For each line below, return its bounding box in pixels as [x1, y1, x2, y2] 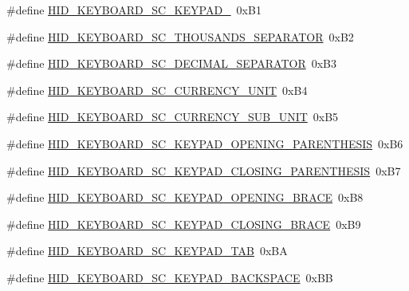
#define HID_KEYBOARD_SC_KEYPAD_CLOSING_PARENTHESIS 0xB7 [6, 162, 401, 179]
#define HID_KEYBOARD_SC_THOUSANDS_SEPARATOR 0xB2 [6, 28, 354, 45]
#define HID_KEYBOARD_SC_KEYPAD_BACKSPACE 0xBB [6, 269, 333, 285]
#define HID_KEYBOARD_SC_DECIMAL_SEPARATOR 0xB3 [6, 55, 337, 72]
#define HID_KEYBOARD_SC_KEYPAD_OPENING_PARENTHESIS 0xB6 [6, 135, 403, 151]
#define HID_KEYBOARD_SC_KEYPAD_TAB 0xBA [6, 242, 288, 259]
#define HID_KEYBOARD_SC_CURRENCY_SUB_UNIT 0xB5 [6, 108, 339, 125]
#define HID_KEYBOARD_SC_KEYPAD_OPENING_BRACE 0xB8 [6, 189, 364, 206]
